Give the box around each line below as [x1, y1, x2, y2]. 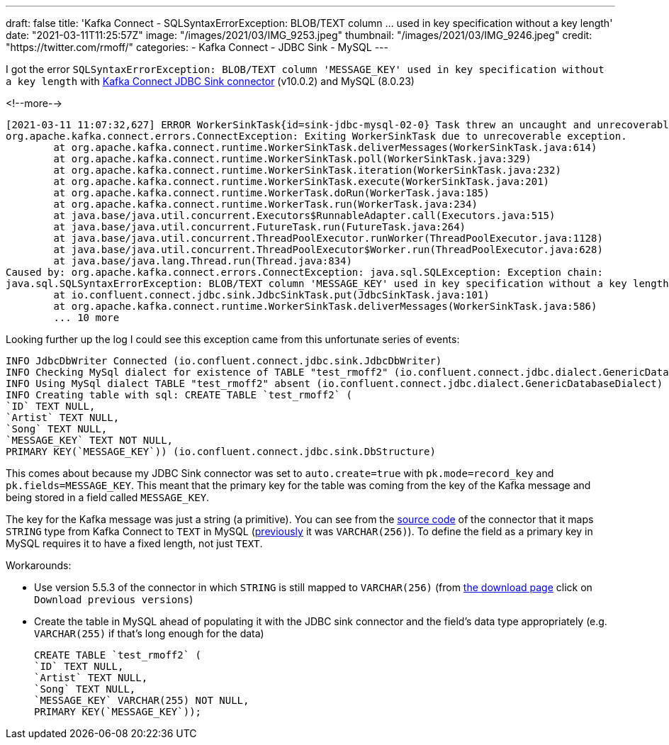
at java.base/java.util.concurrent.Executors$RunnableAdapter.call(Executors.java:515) [53, 210, 556, 221]
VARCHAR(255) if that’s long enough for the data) [34, 627, 264, 639]
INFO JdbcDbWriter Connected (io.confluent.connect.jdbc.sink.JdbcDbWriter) [6, 355, 442, 366]
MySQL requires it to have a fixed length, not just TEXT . [6, 537, 263, 549]
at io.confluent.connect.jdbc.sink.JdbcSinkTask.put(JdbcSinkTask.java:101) [53, 289, 490, 301]
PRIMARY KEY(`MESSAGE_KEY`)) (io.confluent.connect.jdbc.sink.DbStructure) [6, 446, 436, 457]
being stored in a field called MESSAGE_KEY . [6, 491, 210, 503]
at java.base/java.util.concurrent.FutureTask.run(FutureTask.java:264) [53, 221, 466, 233]
